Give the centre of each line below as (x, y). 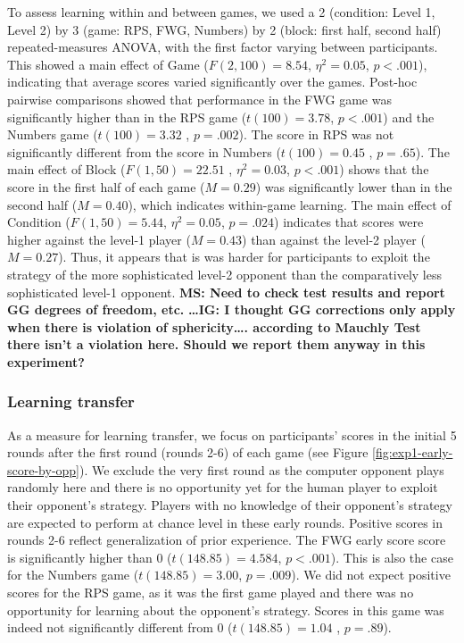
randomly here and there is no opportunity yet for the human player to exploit (223, 487)
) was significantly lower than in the (354, 186)
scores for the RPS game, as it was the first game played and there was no (211, 593)
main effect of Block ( (66, 169)
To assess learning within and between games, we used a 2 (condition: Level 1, (221, 12)
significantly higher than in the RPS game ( (127, 117)
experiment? (46, 361)
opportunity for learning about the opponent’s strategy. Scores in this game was (226, 610)
